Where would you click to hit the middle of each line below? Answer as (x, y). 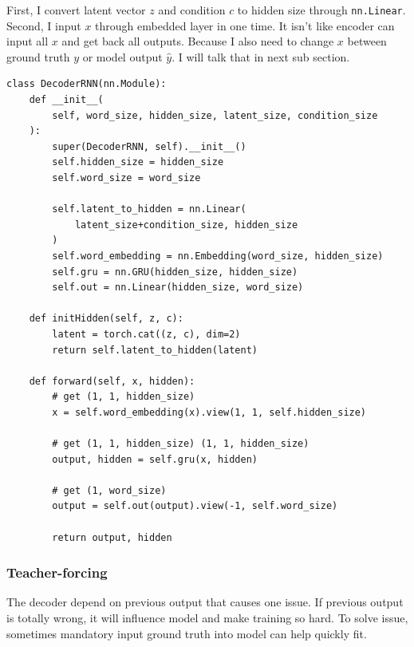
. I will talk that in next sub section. (261, 56)
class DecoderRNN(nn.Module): (87, 84)
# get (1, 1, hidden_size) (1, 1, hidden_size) (181, 444)
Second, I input (44, 25)
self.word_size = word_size (126, 178)
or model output (122, 56)
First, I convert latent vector (76, 10)
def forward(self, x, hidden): (112, 381)
